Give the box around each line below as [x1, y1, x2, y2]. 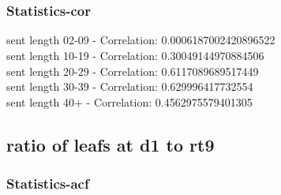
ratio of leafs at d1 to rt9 [6, 132, 215, 156]
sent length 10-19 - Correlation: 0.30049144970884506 [6, 47, 264, 63]
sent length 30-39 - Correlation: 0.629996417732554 [6, 78, 253, 95]
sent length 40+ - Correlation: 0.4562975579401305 [6, 93, 253, 110]
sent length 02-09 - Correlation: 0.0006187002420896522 [6, 32, 275, 48]
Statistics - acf [6, 174, 89, 193]
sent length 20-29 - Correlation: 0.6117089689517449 [6, 62, 259, 79]
